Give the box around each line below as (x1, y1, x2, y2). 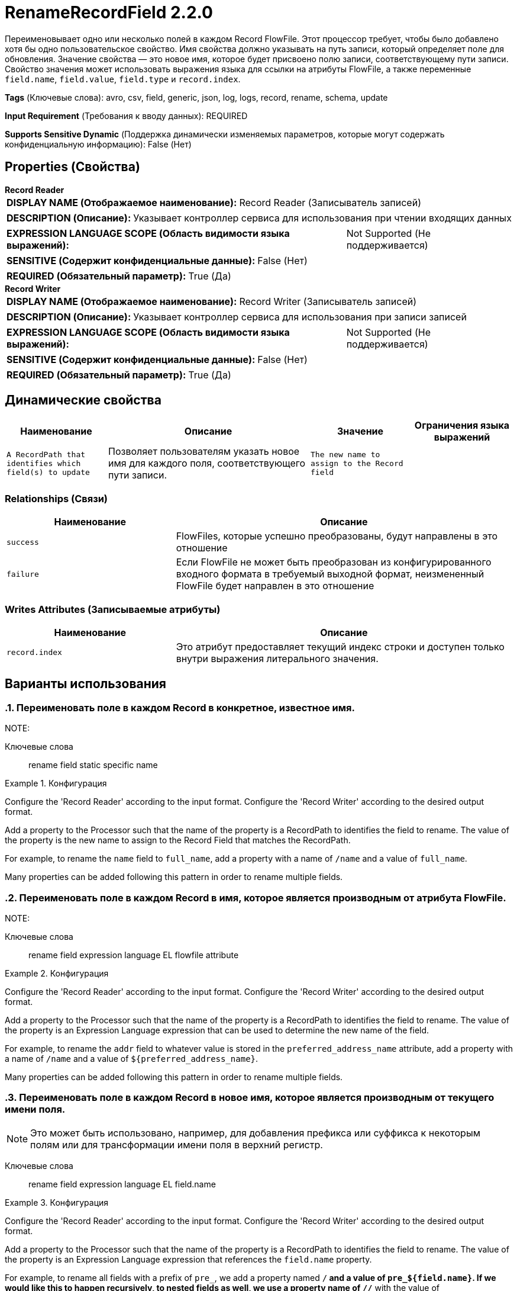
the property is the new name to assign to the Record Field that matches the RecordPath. (5, 835, 351, 846)
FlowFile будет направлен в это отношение (176, 580, 374, 592)
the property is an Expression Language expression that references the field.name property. (5, 1254, 372, 1264)
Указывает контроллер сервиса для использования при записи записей (133, 310, 467, 323)
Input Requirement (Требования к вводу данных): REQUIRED (5, 110, 248, 121)
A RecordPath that (7, 449, 86, 459)
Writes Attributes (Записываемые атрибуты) (5, 603, 221, 615)
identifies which (7, 458, 81, 468)
